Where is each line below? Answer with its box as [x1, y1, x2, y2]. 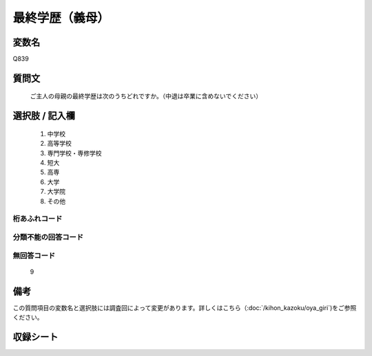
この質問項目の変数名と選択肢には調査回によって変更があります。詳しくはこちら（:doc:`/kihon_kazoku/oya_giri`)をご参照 [12, 303, 357, 312]
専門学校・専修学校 [47, 148, 102, 157]
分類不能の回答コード [12, 232, 84, 242]
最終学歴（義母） [12, 10, 110, 25]
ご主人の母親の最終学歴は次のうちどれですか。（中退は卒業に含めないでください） [30, 92, 262, 100]
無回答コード [12, 251, 56, 260]
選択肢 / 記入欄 [12, 110, 76, 122]
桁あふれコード [12, 214, 63, 223]
